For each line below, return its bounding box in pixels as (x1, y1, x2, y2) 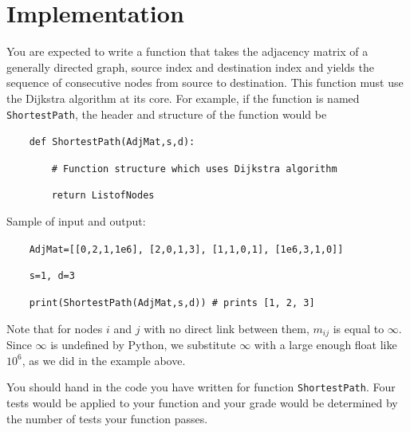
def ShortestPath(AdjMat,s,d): (29, 136, 195, 148)
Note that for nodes (6, 320, 103, 336)
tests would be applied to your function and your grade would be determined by (6, 394, 398, 410)
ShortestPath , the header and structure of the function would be (6, 105, 327, 122)
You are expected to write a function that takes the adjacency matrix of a (6, 43, 369, 60)
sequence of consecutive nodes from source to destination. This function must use (6, 74, 404, 91)
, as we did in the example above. (22, 351, 186, 368)
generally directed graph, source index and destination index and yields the (6, 58, 374, 75)
